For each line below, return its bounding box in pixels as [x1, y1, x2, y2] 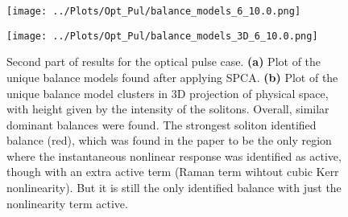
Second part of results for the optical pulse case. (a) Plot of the [6, 53, 321, 70]
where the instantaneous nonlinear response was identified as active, [6, 147, 342, 164]
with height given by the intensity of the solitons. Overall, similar [6, 100, 329, 117]
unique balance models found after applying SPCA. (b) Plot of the [6, 68, 338, 85]
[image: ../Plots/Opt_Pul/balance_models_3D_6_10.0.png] [6, 30, 318, 42]
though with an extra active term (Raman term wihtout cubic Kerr [6, 163, 339, 180]
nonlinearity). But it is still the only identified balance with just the [6, 179, 342, 196]
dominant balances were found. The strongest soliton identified [6, 116, 317, 133]
